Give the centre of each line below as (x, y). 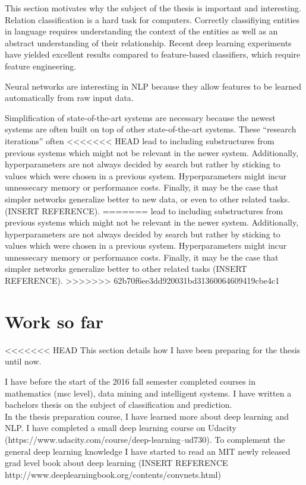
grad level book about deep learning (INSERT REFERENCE (116, 463)
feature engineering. (41, 66)
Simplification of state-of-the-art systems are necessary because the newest (140, 117)
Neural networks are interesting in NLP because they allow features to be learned (153, 86)
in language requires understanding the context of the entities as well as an (141, 31)
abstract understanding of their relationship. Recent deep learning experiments (148, 42)
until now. (23, 361)
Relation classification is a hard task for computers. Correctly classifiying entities (152, 19)
